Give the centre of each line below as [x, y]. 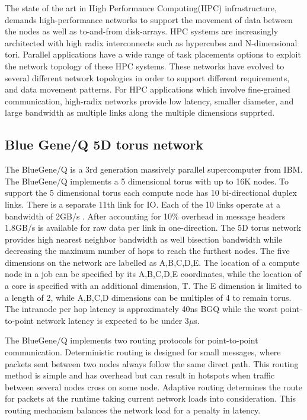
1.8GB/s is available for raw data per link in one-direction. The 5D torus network [153, 227]
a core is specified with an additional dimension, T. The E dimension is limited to [153, 286]
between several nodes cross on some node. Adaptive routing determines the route [153, 386]
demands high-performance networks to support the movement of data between [149, 19]
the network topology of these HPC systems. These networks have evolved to [145, 66]
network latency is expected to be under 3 [113, 320]
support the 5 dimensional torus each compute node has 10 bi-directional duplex [151, 192]
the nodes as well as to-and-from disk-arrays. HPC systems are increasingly [142, 31]
